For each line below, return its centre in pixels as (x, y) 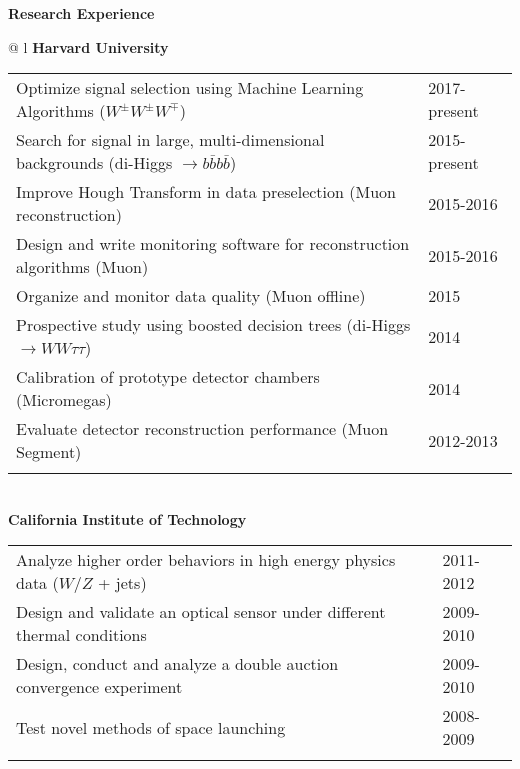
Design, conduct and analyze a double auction (177, 664)
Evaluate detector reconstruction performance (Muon (202, 429)
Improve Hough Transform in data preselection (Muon (206, 192)
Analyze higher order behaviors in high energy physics (206, 560)
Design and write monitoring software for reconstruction (213, 244)
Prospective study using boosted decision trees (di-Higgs (213, 325)
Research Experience (81, 13)
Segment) (49, 452)
